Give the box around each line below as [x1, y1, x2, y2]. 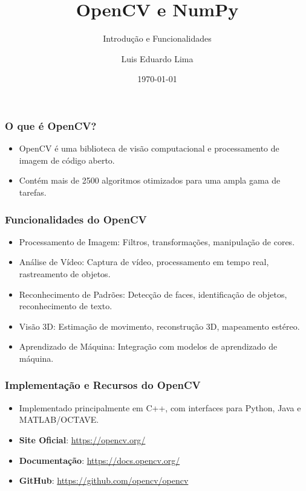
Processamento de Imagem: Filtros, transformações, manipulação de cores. [19, 235, 295, 248]
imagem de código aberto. [19, 153, 115, 166]
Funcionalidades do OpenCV [5, 211, 147, 226]
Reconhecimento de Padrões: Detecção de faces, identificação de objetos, [19, 287, 287, 300]
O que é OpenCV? [5, 118, 97, 133]
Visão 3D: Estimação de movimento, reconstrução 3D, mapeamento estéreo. [19, 319, 300, 332]
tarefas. [19, 185, 47, 198]
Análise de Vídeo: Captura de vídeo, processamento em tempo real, [19, 255, 269, 268]
